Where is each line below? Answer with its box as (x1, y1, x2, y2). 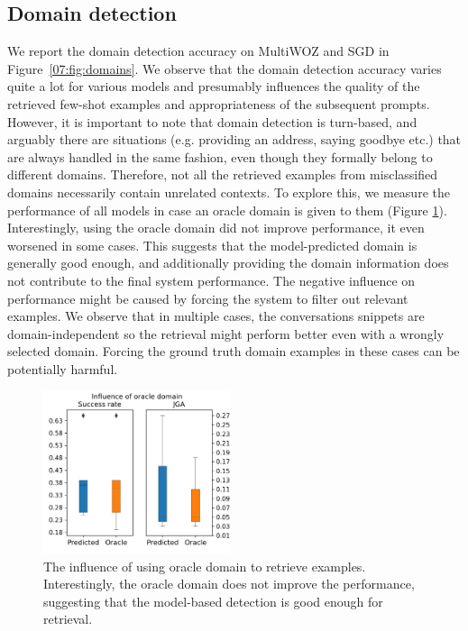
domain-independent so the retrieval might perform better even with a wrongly (7, 324, 445, 343)
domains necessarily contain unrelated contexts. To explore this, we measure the (7, 182, 450, 201)
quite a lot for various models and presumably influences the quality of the (7, 77, 420, 96)
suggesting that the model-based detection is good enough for (43, 591, 383, 610)
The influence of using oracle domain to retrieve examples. (43, 556, 366, 575)
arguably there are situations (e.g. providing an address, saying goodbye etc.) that (7, 130, 462, 149)
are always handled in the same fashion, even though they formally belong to (7, 147, 433, 166)
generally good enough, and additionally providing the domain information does (7, 253, 449, 272)
